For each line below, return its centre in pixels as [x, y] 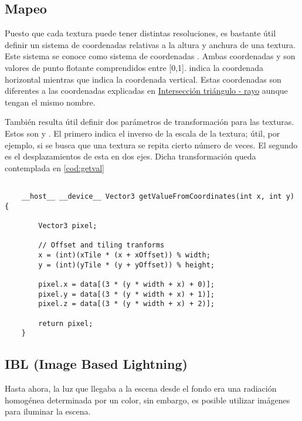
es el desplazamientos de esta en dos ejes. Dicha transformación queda [130, 156]
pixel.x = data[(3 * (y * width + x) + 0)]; [126, 284]
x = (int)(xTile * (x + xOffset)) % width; [124, 255]
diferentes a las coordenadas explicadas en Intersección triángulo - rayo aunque [146, 91]
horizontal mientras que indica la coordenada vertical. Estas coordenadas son [143, 79]
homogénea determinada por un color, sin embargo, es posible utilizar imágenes [147, 400]
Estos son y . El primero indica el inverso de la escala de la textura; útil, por [142, 133]
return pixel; [66, 323]
